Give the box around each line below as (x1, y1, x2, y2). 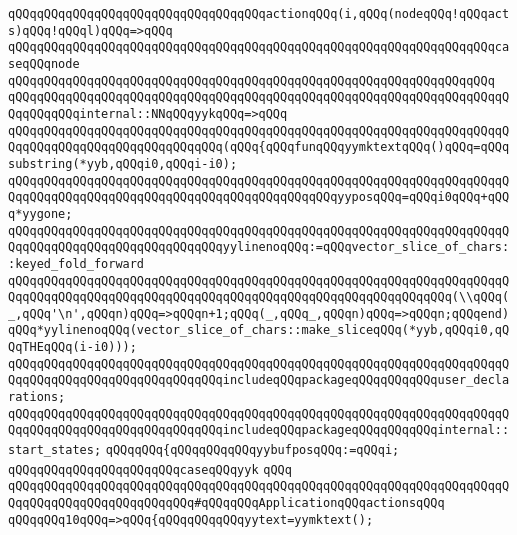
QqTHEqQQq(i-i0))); (8, 340, 137, 355)
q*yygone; (8, 206, 73, 221)
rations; (8, 390, 66, 405)
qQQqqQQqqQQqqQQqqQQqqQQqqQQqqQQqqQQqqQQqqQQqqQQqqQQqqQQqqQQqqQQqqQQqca (8, 40, 510, 55)
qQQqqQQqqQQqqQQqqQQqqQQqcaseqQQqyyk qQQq (8, 462, 292, 477)
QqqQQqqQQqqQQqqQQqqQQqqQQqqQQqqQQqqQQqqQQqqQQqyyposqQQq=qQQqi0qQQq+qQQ (8, 190, 510, 205)
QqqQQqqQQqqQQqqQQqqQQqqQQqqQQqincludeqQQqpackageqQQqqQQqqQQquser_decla (8, 373, 510, 388)
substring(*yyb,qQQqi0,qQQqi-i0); (8, 156, 238, 171)
